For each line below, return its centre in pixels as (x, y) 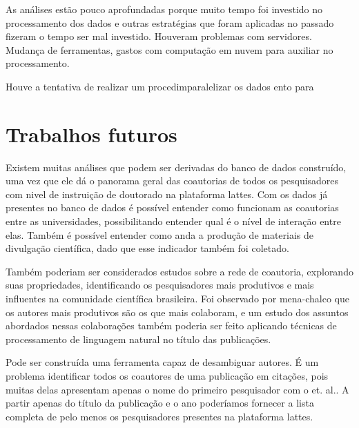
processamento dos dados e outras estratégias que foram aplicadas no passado (170, 22)
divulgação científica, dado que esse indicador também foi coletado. (147, 248)
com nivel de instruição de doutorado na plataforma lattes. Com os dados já (167, 194)
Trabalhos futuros (91, 134)
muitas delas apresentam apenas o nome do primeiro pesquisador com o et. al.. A (177, 389)
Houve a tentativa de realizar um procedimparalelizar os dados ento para (160, 86)
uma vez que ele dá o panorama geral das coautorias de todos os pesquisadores (172, 181)
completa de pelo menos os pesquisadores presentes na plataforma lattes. (159, 416)
